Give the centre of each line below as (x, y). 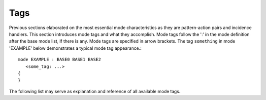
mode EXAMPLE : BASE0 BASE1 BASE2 (59, 60)
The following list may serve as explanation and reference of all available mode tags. (95, 91)
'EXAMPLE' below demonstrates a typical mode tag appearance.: (75, 48)
